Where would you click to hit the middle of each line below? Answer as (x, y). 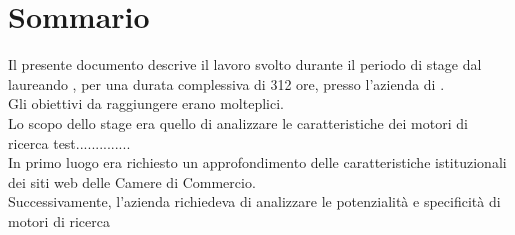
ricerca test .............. (69, 142)
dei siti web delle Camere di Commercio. (132, 181)
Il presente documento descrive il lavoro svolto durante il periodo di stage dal (245, 64)
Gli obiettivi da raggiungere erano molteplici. (146, 103)
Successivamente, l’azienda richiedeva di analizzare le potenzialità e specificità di (254, 201)
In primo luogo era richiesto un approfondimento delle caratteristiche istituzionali (257, 162)
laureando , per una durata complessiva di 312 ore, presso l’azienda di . (226, 83)
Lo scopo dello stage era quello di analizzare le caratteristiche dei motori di (238, 122)
